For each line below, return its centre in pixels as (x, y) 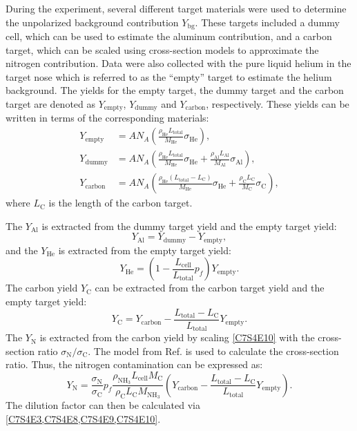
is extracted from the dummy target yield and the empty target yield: (189, 226)
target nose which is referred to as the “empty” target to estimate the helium (169, 76)
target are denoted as (51, 104)
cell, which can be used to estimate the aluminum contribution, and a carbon (169, 36)
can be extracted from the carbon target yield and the (210, 288)
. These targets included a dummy (267, 22)
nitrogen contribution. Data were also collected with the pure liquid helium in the (178, 63)
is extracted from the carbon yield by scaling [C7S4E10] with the (177, 337)
